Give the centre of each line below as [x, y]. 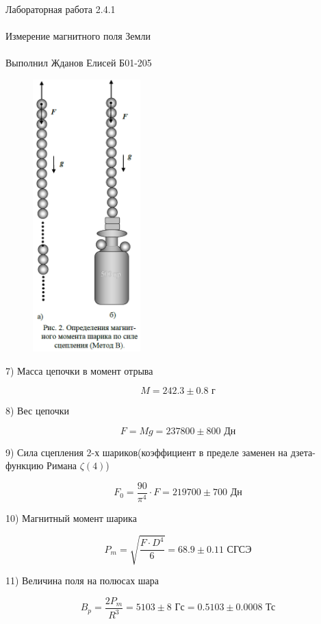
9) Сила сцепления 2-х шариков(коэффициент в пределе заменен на [147, 452]
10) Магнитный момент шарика [71, 518]
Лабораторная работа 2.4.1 [61, 9]
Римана [62, 465]
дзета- [303, 452]
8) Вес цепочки [38, 411]
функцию [25, 465]
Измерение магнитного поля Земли [78, 36]
